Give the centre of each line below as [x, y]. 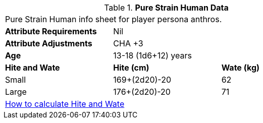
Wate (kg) [241, 68]
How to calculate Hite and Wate [65, 104]
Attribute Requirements [51, 31]
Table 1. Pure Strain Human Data [166, 8]
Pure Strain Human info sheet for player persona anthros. [114, 19]
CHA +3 [128, 43]
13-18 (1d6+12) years [152, 55]
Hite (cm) [131, 68]
